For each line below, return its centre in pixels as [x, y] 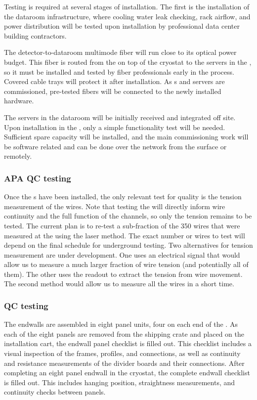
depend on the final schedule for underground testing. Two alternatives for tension [128, 245]
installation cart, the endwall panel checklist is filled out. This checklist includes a [128, 343]
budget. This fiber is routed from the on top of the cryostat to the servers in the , [128, 62]
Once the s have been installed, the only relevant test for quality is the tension [123, 197]
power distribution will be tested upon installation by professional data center [122, 26]
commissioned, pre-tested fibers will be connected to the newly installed [113, 91]
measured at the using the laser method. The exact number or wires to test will [125, 235]
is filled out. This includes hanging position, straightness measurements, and [120, 382]
